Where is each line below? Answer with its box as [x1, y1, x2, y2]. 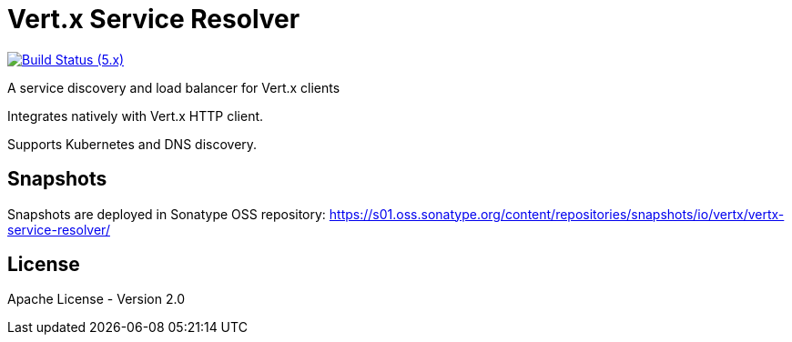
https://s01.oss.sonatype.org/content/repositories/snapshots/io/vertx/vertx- [329, 206, 785, 222]
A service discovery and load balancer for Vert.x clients [7, 79, 340, 96]
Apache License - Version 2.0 [7, 291, 186, 307]
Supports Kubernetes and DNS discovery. [7, 136, 258, 152]
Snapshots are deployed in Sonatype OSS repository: [7, 206, 326, 222]
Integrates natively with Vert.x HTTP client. [7, 107, 264, 124]
